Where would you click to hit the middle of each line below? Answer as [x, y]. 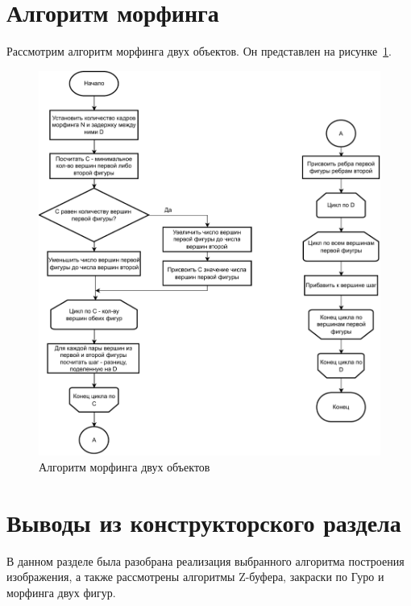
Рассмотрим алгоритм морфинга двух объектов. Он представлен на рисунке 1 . [199, 51]
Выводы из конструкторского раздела [204, 522]
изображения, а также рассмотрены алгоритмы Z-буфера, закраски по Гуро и [195, 577]
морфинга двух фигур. [61, 592]
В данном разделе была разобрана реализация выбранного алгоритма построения [205, 560]
